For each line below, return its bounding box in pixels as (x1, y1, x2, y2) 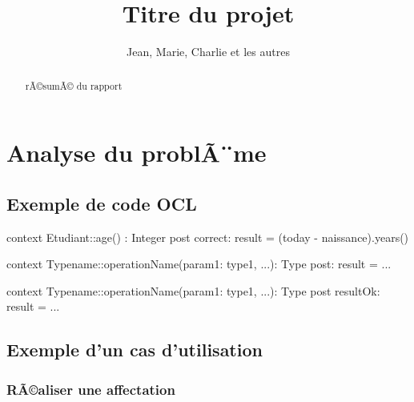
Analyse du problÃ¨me (6, 136, 267, 169)
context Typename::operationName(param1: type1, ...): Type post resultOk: (6, 282, 380, 299)
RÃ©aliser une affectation (6, 379, 175, 399)
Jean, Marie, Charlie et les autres (127, 43, 290, 60)
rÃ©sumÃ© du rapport (25, 78, 123, 92)
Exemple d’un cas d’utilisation (6, 337, 263, 362)
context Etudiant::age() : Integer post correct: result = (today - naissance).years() (6, 228, 409, 245)
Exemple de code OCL (6, 191, 197, 215)
